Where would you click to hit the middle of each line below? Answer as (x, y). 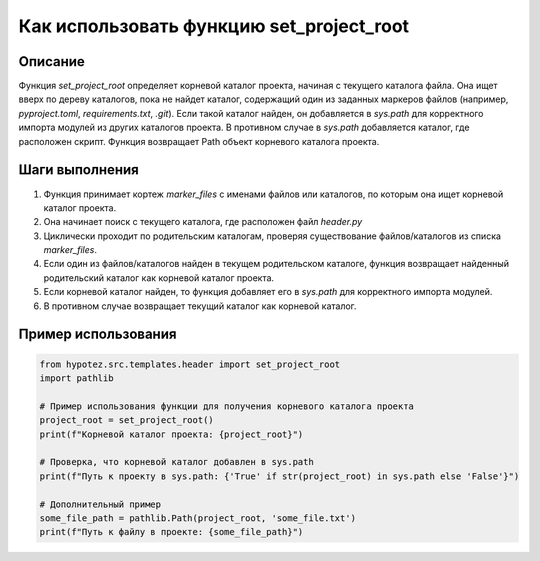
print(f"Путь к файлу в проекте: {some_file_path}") (171, 532)
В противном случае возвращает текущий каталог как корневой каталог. (200, 306)
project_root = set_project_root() (126, 420)
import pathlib (76, 378)
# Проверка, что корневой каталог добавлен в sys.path (176, 462)
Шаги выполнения (78, 170)
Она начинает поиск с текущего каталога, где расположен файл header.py (203, 222)
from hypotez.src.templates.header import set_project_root (190, 364)
